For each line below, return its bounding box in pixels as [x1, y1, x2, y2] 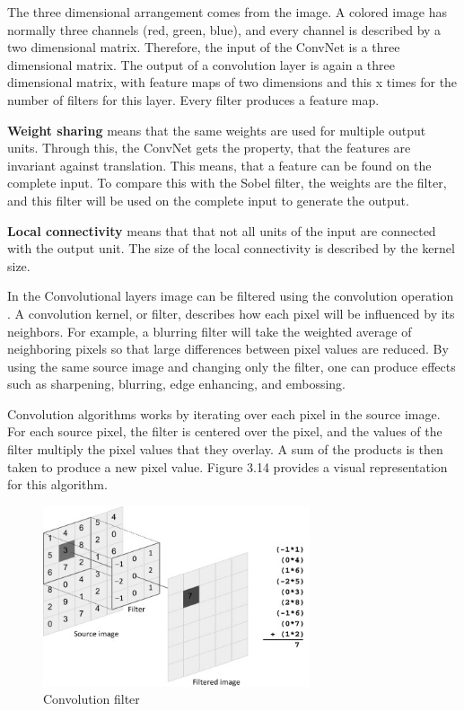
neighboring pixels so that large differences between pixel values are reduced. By [7, 339, 449, 358]
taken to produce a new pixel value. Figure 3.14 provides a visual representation [7, 457, 448, 476]
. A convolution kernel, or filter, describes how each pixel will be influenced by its [7, 303, 455, 322]
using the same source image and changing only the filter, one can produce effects [7, 356, 456, 375]
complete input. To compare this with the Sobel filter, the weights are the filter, [7, 173, 447, 192]
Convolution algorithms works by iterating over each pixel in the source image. [7, 404, 441, 423]
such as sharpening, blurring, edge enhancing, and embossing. [7, 374, 346, 393]
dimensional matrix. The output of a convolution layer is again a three [7, 55, 395, 74]
